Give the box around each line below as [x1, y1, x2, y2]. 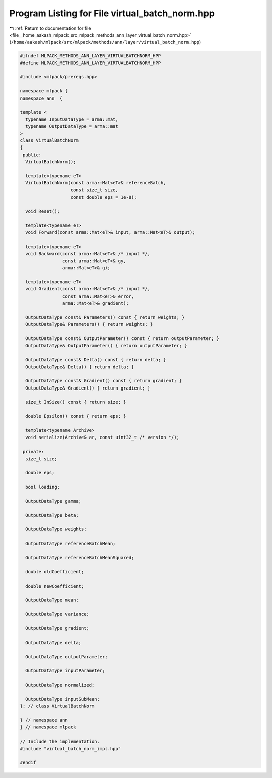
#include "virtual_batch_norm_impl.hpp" [20, 746, 121, 751]
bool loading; [25, 484, 60, 490]
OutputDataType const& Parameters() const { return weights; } [25, 314, 185, 320]
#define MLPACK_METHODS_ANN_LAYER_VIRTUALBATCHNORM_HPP [20, 60, 161, 66]
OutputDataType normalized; [25, 682, 95, 688]
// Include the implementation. [20, 739, 100, 745]
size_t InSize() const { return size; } [25, 399, 126, 405]
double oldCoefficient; [25, 569, 84, 574]
